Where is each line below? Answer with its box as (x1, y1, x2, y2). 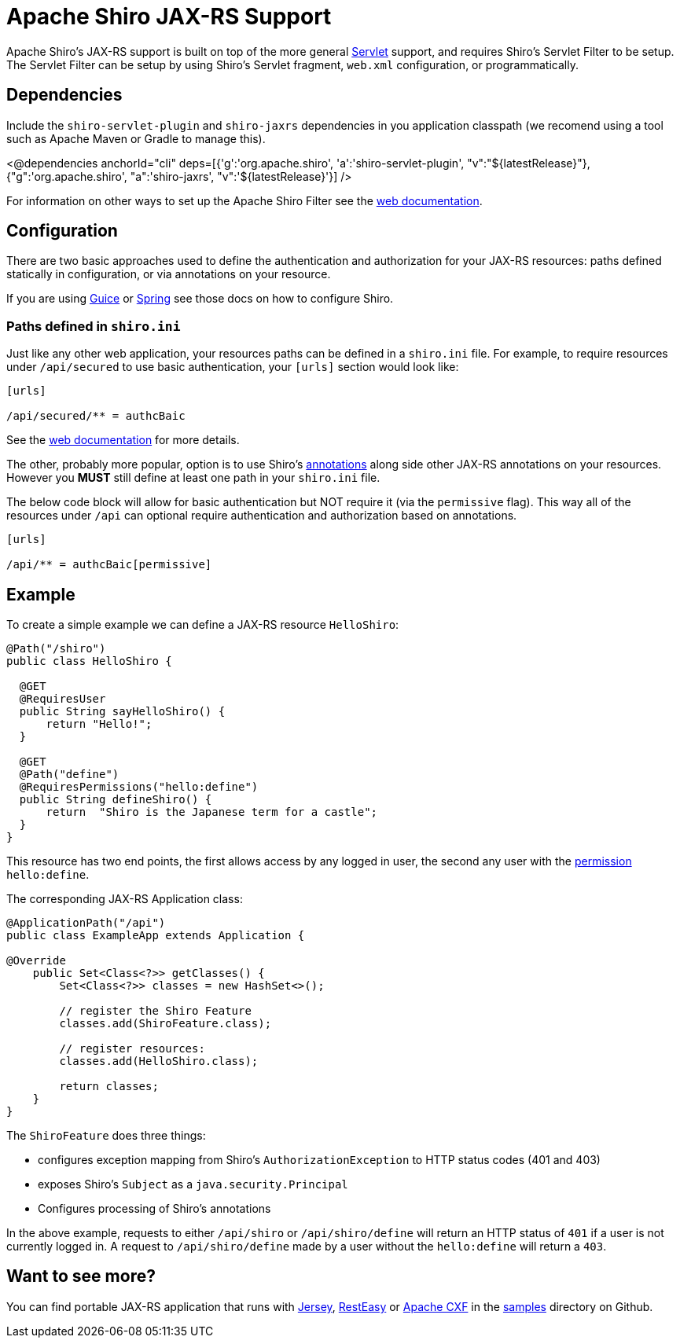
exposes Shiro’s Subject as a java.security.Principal (38, 1177, 348, 1192)
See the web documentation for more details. (6, 433, 240, 447)
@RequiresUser (19, 692, 106, 706)
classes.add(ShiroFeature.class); (59, 1017, 272, 1030)
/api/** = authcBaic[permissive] (6, 558, 212, 571)
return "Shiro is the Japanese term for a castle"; (46, 806, 378, 819)
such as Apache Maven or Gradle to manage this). (6, 131, 266, 145)
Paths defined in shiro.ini (6, 318, 181, 334)
